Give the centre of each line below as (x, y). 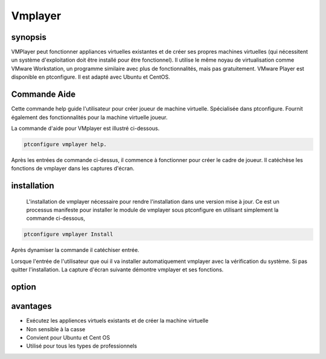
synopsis (29, 37)
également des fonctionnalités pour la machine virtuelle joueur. (89, 117)
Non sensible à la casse (56, 329)
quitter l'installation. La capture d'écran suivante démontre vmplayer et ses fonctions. (117, 270)
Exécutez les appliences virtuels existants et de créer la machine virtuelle (117, 321)
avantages (32, 306)
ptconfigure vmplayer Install (69, 234)
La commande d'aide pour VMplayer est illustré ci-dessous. (85, 128)
